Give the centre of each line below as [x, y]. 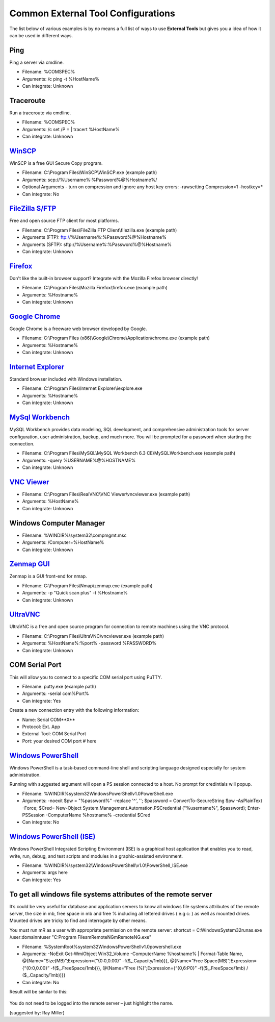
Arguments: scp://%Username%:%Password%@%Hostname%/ [90, 180]
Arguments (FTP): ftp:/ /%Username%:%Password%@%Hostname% [94, 237]
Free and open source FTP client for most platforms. [64, 221]
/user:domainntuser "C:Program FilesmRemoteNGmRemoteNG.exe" [80, 937]
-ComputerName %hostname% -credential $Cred [98, 815]
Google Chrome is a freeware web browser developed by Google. [78, 329]
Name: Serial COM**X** [49, 719]
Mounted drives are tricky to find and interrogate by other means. [78, 920]
